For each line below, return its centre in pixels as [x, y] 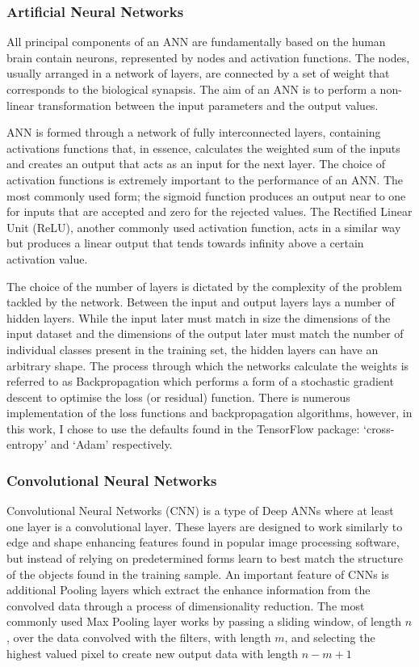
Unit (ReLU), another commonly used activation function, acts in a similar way [204, 227]
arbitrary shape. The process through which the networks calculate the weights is [208, 365]
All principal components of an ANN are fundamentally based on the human [196, 42]
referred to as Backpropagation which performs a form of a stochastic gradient [200, 381]
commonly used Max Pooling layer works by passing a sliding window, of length [204, 621]
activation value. [47, 258]
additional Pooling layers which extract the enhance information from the [189, 590]
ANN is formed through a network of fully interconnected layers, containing [194, 132]
